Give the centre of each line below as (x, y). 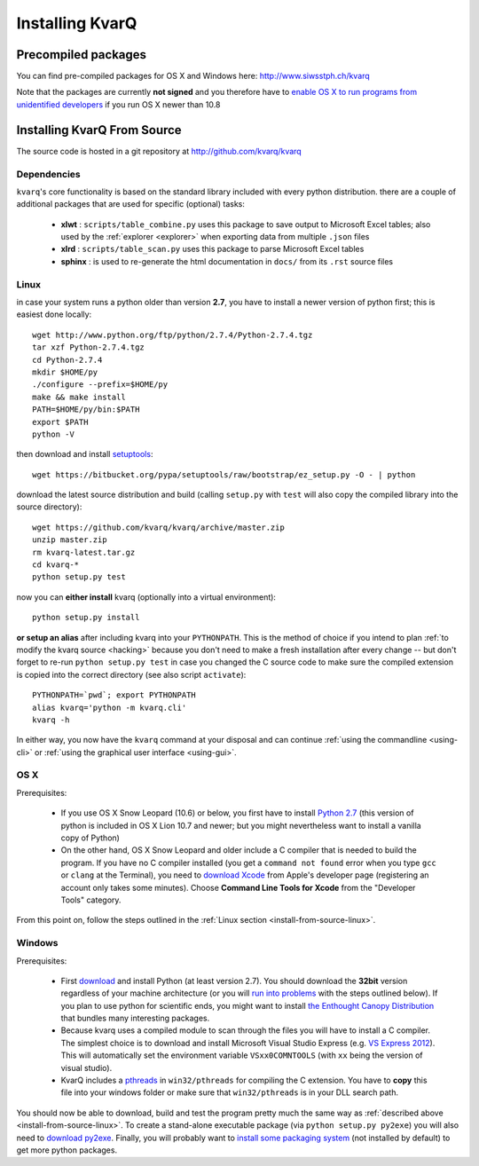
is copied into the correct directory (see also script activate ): (131, 674)
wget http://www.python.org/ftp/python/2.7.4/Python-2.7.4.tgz (173, 335)
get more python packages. (67, 1150)
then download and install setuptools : (85, 454)
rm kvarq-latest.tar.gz (84, 552)
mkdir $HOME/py (65, 372)
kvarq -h (51, 720)
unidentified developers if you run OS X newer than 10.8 (118, 104)
